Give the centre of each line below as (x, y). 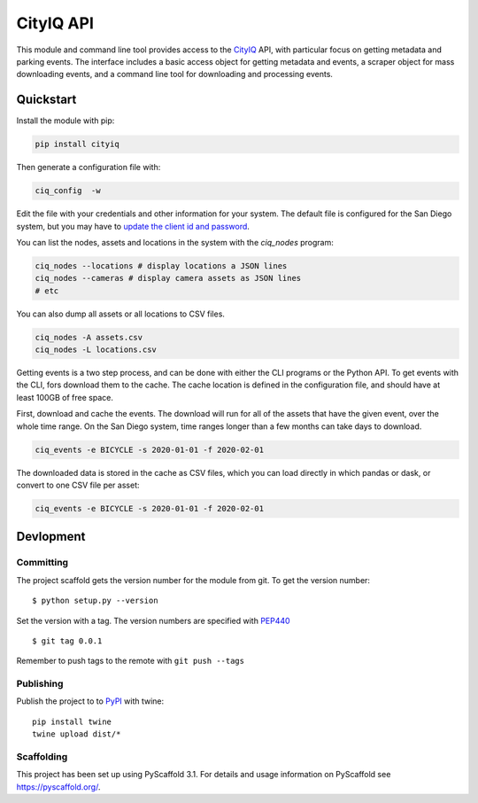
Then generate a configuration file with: (89, 168)
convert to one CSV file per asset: (78, 485)
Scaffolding (42, 756)
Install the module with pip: (66, 121)
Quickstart (46, 100)
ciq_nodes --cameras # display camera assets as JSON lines (168, 278)
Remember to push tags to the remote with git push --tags (131, 661)
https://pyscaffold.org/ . (58, 787)
